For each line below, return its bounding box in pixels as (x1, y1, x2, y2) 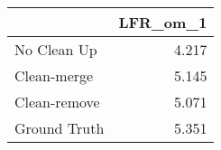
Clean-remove (14, 91, 100, 112)
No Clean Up (14, 39, 97, 60)
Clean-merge (14, 65, 94, 86)
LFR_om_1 (118, 12, 207, 33)
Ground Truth (14, 117, 105, 138)
